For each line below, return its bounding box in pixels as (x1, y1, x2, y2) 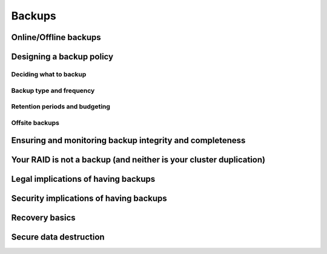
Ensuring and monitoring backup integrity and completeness (11, 135, 246, 145)
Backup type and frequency (11, 86, 95, 95)
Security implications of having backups (11, 193, 168, 204)
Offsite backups (11, 118, 60, 127)
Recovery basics (11, 213, 76, 223)
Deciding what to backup (11, 70, 87, 78)
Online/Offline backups (11, 32, 101, 42)
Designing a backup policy (11, 52, 114, 62)
